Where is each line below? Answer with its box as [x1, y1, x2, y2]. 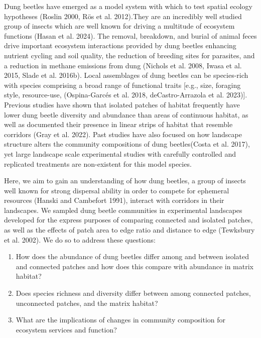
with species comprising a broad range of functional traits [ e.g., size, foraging [4, 79, 241, 90]
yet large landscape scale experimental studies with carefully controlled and [4, 148, 236, 159]
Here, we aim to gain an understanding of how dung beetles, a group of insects [4, 175, 246, 186]
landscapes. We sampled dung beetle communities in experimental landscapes [4, 204, 242, 215]
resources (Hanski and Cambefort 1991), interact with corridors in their [4, 195, 224, 205]
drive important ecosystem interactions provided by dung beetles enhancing [4, 40, 236, 51]
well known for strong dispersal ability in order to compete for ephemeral [4, 185, 229, 195]
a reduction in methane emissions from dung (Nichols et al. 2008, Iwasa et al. [4, 60, 242, 70]
